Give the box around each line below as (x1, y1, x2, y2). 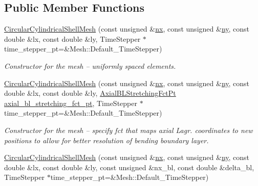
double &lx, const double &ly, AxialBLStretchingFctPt (4, 88, 176, 98)
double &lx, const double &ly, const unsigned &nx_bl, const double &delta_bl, (4, 162, 254, 172)
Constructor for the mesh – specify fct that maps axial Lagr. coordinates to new (4, 124, 253, 135)
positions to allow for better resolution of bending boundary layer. (4, 135, 209, 145)
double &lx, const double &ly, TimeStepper (4, 33, 141, 44)
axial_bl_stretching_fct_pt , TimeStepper (4, 97, 137, 108)
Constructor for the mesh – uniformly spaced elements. (4, 60, 176, 71)
